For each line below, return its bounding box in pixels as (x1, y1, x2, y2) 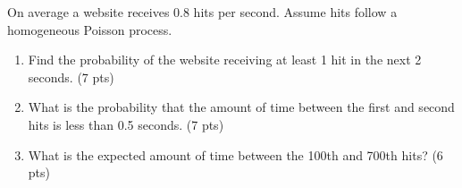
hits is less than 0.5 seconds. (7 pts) (28, 115, 224, 133)
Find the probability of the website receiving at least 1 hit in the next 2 (28, 50, 422, 69)
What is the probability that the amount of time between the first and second (28, 98, 455, 116)
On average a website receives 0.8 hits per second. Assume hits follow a (7, 3, 398, 21)
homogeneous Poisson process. (7, 20, 172, 38)
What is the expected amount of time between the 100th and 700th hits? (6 (28, 145, 443, 164)
